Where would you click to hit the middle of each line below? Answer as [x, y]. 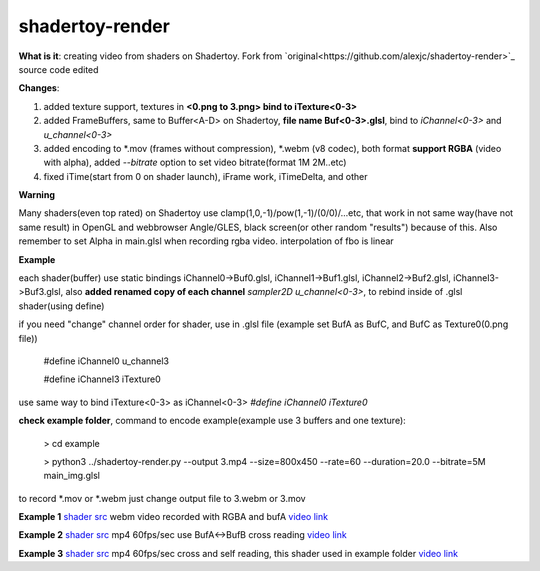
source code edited [58, 69]
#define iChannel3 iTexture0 [102, 379]
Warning [36, 195]
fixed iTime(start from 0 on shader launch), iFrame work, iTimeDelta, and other [206, 176]
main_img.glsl [71, 476]
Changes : [39, 88]
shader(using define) [61, 306]
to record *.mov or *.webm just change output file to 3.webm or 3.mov [162, 498]
